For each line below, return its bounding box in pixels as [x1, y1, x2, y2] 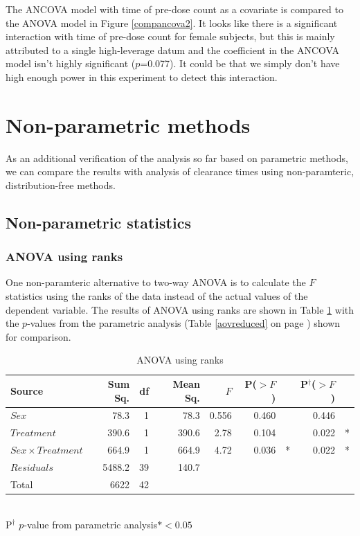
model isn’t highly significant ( [6, 56, 136, 71]
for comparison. [6, 329, 71, 343]
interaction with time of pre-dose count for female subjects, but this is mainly [6, 29, 335, 44]
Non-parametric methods [6, 110, 251, 139]
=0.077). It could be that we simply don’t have [140, 56, 340, 71]
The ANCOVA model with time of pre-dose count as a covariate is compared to [6, 2, 343, 16]
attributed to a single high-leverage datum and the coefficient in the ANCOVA [6, 42, 339, 57]
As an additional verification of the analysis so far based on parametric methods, [6, 150, 348, 165]
